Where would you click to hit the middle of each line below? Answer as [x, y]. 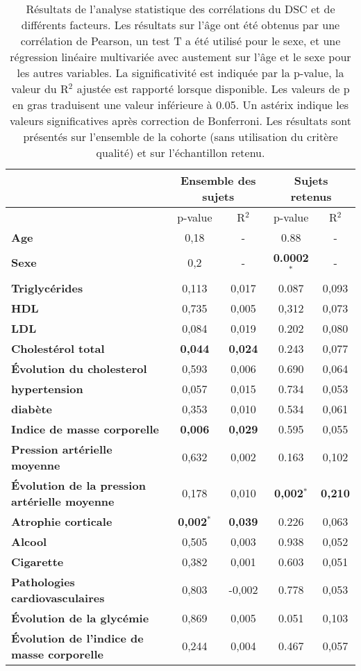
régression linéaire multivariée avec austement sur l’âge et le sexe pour [180, 57]
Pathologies [43, 581]
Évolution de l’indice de [77, 638]
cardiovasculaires [58, 597]
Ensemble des [218, 180]
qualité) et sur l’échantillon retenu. [180, 152]
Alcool [29, 541]
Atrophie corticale [62, 521]
